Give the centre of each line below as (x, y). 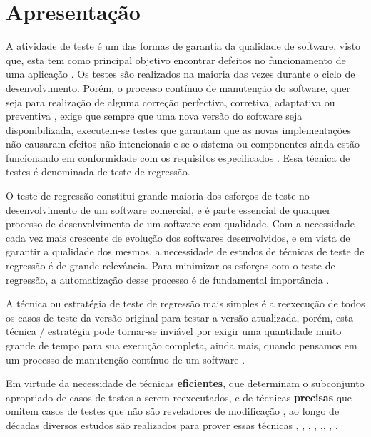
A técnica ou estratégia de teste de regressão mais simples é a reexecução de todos (185, 303)
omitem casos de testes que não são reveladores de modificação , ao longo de (173, 411)
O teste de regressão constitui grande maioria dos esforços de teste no (158, 196)
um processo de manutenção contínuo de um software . (126, 359)
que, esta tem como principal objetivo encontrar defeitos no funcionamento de (176, 60)
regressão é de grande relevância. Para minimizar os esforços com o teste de (171, 266)
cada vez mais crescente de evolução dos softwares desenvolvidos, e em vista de (178, 237)
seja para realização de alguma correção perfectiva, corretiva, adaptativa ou (171, 102)
